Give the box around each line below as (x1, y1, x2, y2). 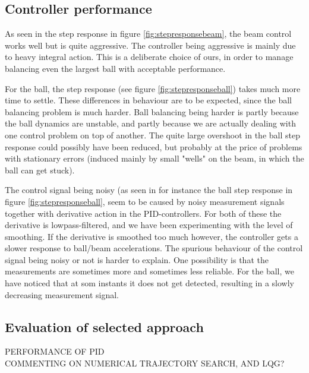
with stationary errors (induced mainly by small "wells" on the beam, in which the (5, 152, 304, 165)
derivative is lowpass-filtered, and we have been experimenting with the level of (5, 219, 293, 231)
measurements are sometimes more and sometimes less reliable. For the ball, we (5, 265, 295, 277)
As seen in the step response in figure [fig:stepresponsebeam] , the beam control (5, 27, 292, 40)
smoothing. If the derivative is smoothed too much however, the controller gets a (5, 230, 298, 242)
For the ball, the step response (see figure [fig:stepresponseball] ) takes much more (5, 82, 301, 94)
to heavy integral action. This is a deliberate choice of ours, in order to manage (5, 50, 294, 63)
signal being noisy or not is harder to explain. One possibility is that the (5, 253, 269, 265)
